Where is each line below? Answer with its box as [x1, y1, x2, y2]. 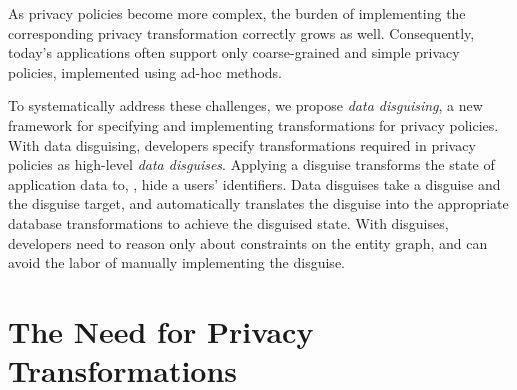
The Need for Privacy [8, 310, 314, 351]
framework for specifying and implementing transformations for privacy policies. [8, 114, 499, 135]
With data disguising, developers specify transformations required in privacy [8, 134, 476, 155]
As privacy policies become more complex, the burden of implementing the [8, 3, 466, 23]
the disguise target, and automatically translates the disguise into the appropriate [8, 193, 509, 214]
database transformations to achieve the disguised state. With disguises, [8, 212, 449, 233]
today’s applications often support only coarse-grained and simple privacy [8, 42, 460, 63]
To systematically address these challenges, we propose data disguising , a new [8, 95, 483, 116]
